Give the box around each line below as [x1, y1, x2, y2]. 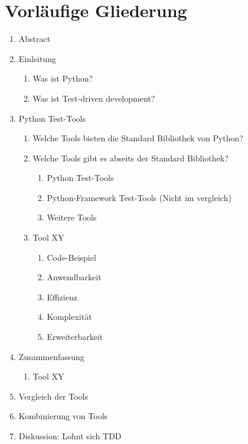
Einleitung [18, 52, 57, 64]
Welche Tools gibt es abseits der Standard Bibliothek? [32, 151, 229, 164]
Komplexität [47, 310, 92, 323]
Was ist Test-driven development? [32, 92, 155, 104]
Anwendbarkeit [47, 271, 102, 283]
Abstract [18, 33, 51, 45]
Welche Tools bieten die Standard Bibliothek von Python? [32, 132, 243, 144]
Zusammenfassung [18, 350, 84, 362]
